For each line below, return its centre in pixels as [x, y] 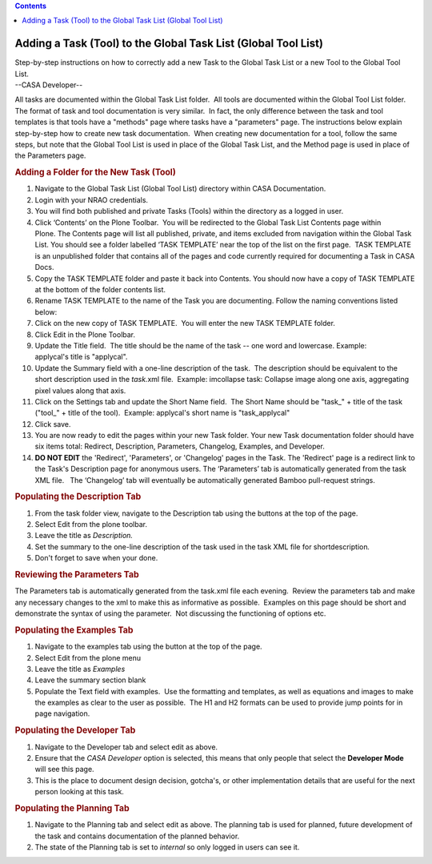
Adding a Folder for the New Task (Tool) [95, 172]
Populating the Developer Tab [75, 730]
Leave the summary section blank [90, 680]
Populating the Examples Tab [74, 630]
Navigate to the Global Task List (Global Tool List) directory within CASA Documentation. [180, 189]
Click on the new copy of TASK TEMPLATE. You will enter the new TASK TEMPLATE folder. [185, 323]
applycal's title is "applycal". [81, 357]
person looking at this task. [79, 792]
